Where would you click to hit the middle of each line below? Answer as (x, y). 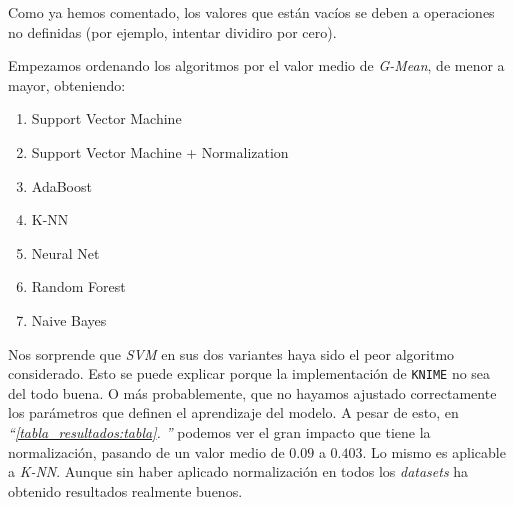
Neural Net (65, 252)
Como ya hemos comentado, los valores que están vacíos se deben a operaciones (251, 12)
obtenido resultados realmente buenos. (125, 490)
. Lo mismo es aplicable (434, 451)
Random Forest (78, 286)
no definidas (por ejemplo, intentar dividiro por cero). (172, 31)
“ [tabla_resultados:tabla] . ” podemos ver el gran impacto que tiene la (219, 431)
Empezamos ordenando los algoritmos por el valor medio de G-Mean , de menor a (256, 65)
